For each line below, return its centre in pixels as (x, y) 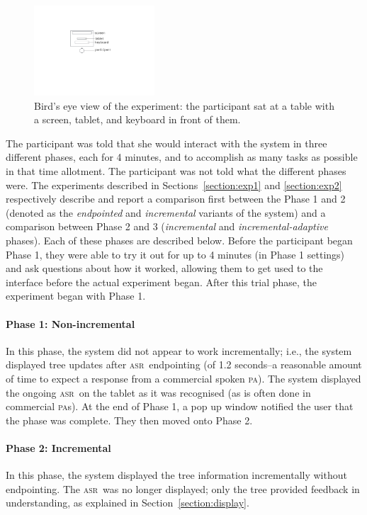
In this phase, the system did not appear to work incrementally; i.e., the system (179, 350)
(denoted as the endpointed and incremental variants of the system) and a (166, 212)
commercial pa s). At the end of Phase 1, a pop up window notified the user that (180, 406)
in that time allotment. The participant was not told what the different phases (176, 170)
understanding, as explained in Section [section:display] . (128, 503)
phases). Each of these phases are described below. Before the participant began (179, 240)
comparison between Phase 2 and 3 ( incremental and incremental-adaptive (167, 226)
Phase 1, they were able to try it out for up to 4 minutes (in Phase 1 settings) (175, 254)
